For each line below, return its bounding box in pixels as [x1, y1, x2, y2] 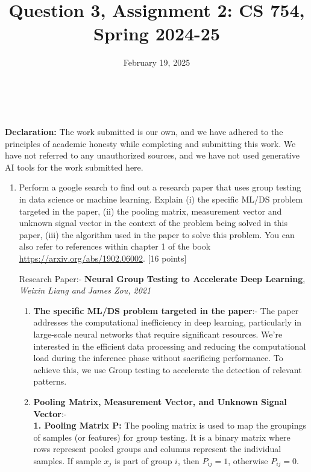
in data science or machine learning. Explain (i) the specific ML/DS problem [19, 193, 303, 206]
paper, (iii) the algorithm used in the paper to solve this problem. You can [19, 228, 295, 241]
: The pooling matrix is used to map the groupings [119, 419, 307, 432]
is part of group [114, 454, 172, 467]
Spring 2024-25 [93, 21, 221, 46]
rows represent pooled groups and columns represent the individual [33, 442, 281, 455]
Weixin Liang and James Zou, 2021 [19, 284, 151, 297]
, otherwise [228, 454, 268, 467]
